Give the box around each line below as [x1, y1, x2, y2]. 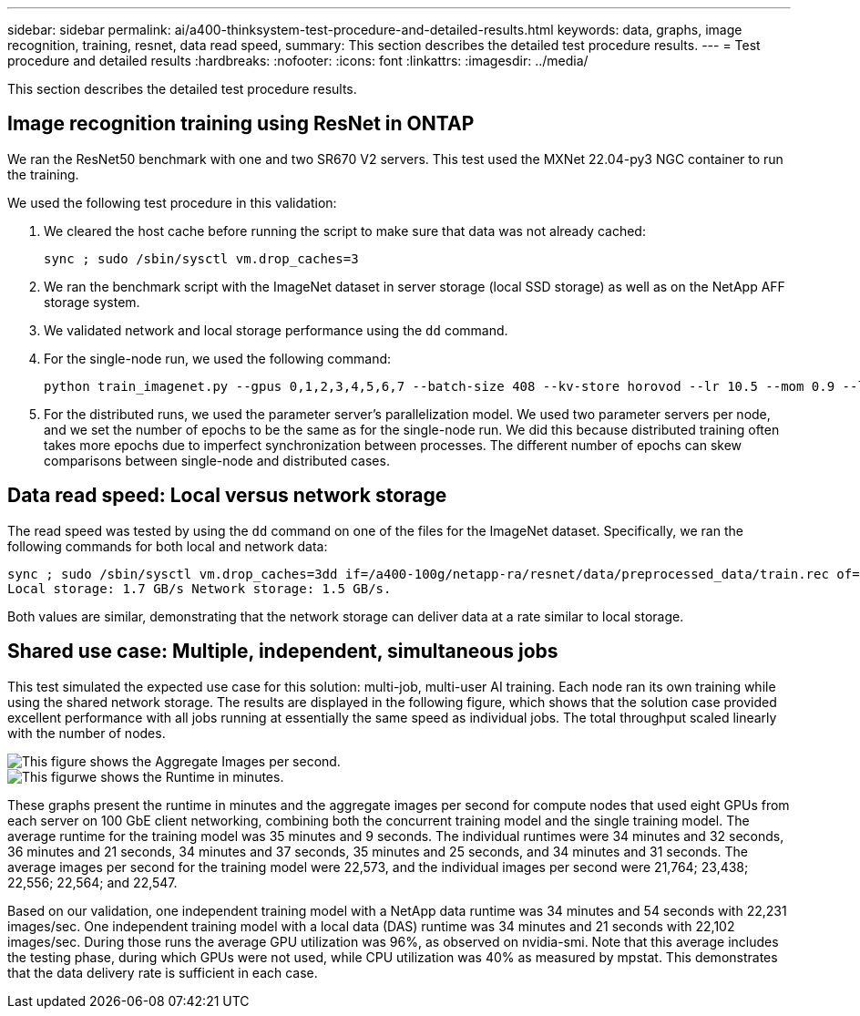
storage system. [44, 293, 140, 310]
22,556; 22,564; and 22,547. [7, 874, 178, 890]
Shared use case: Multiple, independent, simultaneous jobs [7, 640, 558, 663]
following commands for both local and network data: [7, 538, 328, 554]
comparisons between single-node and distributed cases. [44, 452, 390, 468]
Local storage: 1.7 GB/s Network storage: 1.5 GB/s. [7, 580, 392, 596]
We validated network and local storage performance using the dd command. [44, 322, 508, 338]
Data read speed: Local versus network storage [7, 484, 447, 508]
